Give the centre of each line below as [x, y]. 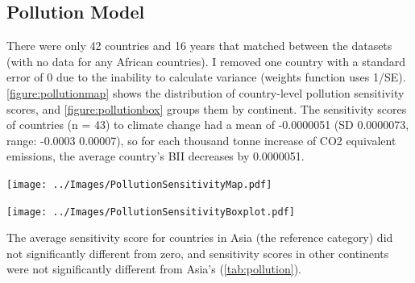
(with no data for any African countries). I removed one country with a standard [206, 61]
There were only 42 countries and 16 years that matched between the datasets [199, 46]
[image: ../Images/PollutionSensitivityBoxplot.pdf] [151, 212]
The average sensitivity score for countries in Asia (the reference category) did [200, 237]
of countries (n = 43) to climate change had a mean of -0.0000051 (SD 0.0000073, [208, 125]
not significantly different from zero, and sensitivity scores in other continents [198, 253]
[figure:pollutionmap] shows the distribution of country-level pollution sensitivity [205, 92]
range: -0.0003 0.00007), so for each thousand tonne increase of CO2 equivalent [201, 140]
